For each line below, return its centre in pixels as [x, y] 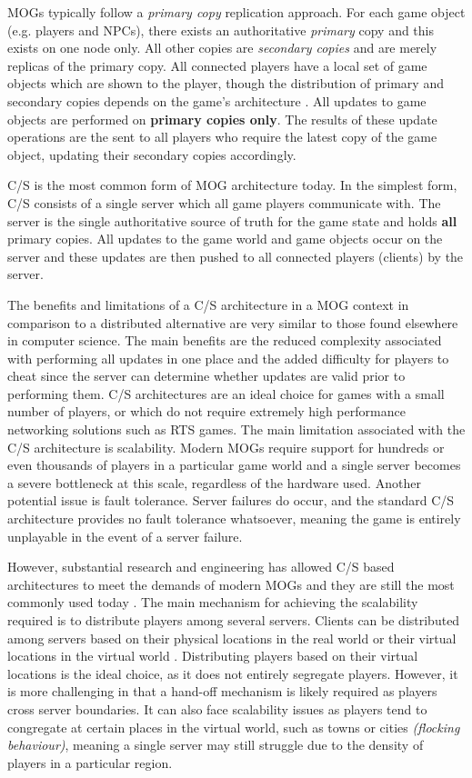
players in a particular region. [90, 762]
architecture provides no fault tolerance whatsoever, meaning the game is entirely [234, 519]
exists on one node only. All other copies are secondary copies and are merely [222, 48]
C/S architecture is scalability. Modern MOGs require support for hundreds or [226, 447]
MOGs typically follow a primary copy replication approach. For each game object [236, 12]
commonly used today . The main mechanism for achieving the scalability [213, 602]
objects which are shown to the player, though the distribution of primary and [226, 83]
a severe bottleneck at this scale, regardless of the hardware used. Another [214, 482]
